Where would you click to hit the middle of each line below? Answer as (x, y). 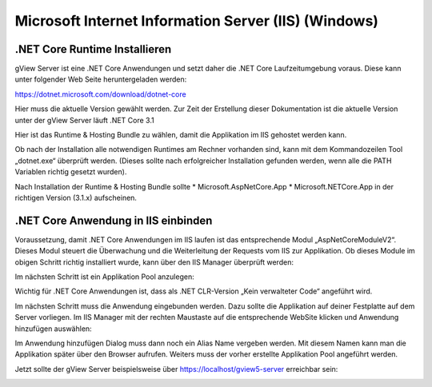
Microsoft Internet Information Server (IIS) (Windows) (197, 21)
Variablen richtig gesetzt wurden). (71, 172)
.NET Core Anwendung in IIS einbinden (114, 220)
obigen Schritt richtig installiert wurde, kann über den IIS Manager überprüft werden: (154, 262)
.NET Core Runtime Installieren (93, 49)
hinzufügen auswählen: (53, 329)
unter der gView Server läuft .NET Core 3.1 (85, 120)
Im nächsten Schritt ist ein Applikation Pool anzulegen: (105, 277)
